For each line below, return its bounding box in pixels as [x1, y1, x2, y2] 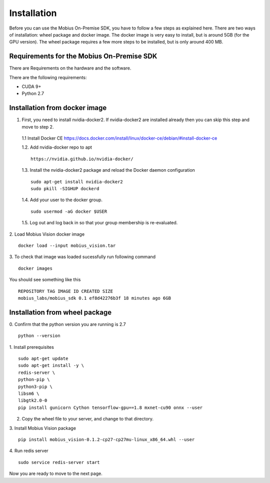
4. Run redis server [9, 448, 48, 454]
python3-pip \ [18, 383, 52, 389]
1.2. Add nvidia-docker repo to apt [21, 144, 92, 150]
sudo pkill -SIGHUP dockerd [30, 186, 99, 192]
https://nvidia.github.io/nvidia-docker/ [30, 156, 133, 162]
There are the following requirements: [9, 74, 87, 80]
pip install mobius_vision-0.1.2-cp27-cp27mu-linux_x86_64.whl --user [18, 436, 195, 442]
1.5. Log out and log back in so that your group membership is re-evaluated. [21, 220, 178, 226]
